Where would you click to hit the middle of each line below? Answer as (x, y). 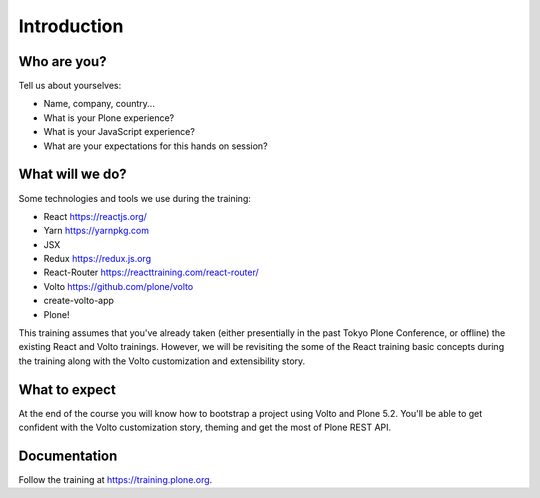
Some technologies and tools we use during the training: (135, 198)
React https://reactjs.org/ (95, 216)
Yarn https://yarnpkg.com (96, 231)
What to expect (67, 389)
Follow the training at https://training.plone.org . (115, 480)
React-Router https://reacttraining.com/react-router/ (151, 272)
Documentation (68, 455)
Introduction (71, 26)
